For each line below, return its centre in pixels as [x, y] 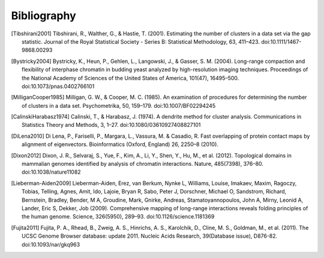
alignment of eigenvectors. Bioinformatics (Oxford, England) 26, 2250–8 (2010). [120, 144]
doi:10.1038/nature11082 [51, 172]
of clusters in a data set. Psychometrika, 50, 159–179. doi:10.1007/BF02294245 [119, 105]
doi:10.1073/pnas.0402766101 [58, 86]
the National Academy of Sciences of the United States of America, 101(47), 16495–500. [130, 78]
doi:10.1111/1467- [281, 41]
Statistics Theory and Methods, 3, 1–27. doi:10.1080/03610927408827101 [111, 125]
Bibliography [43, 16]
